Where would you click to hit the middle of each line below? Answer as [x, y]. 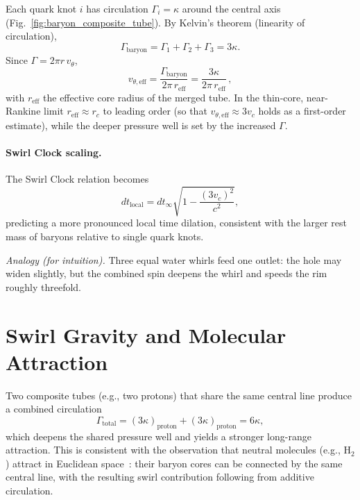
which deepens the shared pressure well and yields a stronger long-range [158, 436]
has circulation [117, 8]
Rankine [23, 111]
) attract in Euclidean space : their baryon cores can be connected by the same [174, 463]
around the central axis [231, 8]
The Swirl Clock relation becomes [77, 179]
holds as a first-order [302, 111]
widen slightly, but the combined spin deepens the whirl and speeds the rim [166, 273]
